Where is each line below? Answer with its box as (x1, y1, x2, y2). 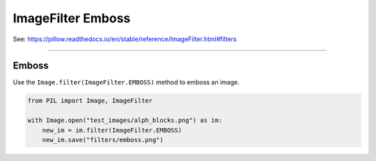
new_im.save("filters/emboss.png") (42, 136, 164, 144)
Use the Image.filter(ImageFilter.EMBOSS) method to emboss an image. (13, 78, 240, 86)
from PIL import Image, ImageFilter (27, 97, 153, 105)
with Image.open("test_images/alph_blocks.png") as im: (27, 116, 223, 125)
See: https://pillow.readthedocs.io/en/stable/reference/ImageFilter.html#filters (13, 35, 237, 43)
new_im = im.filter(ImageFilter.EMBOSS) (42, 126, 182, 134)
